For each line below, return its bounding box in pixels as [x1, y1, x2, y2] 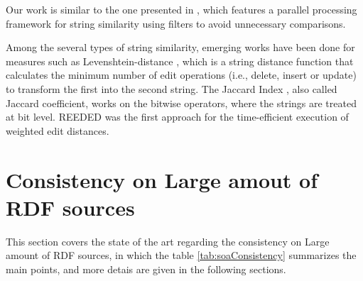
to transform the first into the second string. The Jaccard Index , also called [6, 81, 337, 96]
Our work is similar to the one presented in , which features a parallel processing [6, 2, 357, 16]
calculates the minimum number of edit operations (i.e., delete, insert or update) [6, 67, 357, 82]
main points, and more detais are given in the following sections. [6, 261, 286, 276]
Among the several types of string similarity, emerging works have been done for [6, 40, 355, 55]
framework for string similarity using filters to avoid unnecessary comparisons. [6, 16, 346, 31]
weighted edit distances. [6, 123, 109, 138]
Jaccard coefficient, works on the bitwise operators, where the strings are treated [6, 95, 357, 110]
